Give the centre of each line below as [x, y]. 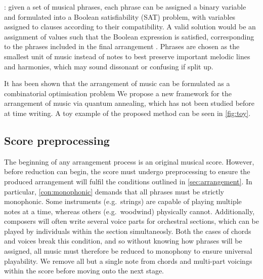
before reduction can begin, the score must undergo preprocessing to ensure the [127, 171]
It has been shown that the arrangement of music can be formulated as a [117, 83]
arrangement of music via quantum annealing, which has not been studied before [129, 103]
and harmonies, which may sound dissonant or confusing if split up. [109, 66]
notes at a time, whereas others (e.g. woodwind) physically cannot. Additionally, [129, 211]
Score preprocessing [57, 140]
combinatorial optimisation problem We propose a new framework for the [118, 93]
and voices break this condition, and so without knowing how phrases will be [123, 241]
